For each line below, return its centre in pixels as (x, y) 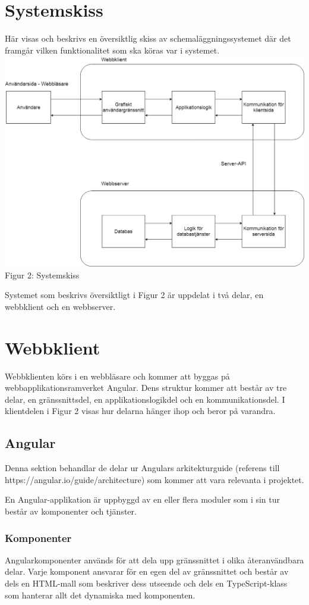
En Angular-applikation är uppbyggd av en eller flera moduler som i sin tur (143, 499)
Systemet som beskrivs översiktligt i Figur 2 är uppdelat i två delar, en (134, 295)
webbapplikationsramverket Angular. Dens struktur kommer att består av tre (146, 388)
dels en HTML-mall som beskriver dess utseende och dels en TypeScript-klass (146, 583)
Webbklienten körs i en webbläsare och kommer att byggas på (117, 376)
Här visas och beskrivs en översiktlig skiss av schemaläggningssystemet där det (148, 38)
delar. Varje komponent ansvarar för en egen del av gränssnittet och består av (147, 571)
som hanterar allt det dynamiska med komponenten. (100, 595)
